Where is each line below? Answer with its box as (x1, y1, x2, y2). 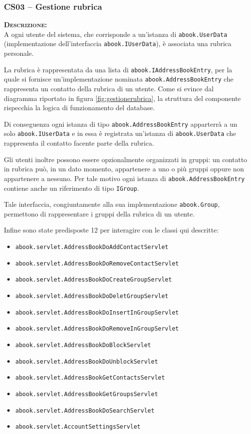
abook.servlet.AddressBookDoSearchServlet (15, 407, 155, 414)
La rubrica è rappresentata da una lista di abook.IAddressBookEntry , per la (4, 64, 233, 74)
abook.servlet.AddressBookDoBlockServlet (15, 342, 151, 349)
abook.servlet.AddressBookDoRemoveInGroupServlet (15, 325, 179, 333)
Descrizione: (4, 19, 47, 30)
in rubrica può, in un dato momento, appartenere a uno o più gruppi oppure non (4, 164, 244, 174)
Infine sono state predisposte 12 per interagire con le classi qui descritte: (4, 225, 219, 235)
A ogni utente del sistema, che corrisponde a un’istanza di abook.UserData (4, 29, 227, 39)
